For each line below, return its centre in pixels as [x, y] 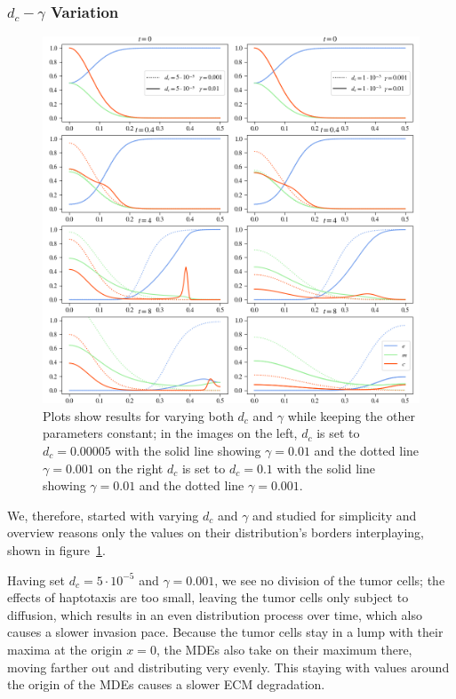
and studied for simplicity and [335, 515]
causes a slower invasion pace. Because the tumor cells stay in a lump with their [225, 632]
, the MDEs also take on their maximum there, [284, 649]
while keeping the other [351, 415]
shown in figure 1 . [56, 549]
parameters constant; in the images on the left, [170, 433]
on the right [131, 468]
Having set [36, 580]
